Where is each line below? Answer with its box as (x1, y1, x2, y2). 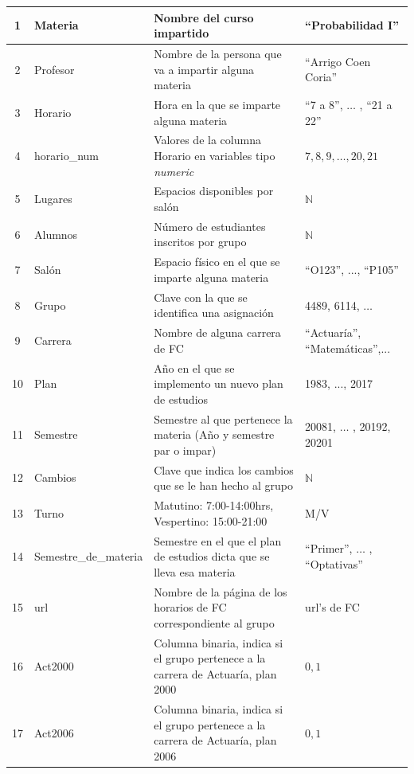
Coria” (305, 68, 338, 85)
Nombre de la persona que (154, 45, 282, 61)
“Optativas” (305, 555, 363, 572)
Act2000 (34, 658, 74, 674)
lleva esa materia (154, 563, 236, 580)
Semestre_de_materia (34, 548, 143, 565)
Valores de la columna (154, 131, 261, 148)
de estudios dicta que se (154, 548, 270, 565)
